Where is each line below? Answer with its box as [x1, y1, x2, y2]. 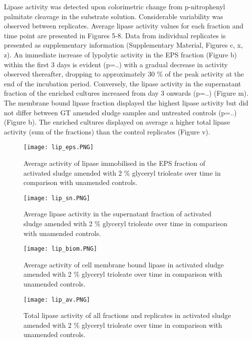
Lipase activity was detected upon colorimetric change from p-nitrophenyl [4, 1, 226, 11]
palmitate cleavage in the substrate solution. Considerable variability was [4, 11, 223, 21]
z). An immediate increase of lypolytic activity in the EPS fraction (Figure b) [4, 49, 237, 59]
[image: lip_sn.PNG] [23, 194, 91, 202]
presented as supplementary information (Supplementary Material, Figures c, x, [4, 40, 243, 50]
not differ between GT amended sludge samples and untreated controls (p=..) [4, 107, 237, 117]
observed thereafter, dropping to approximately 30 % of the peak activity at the [4, 69, 244, 79]
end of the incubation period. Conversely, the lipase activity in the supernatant [4, 78, 241, 88]
